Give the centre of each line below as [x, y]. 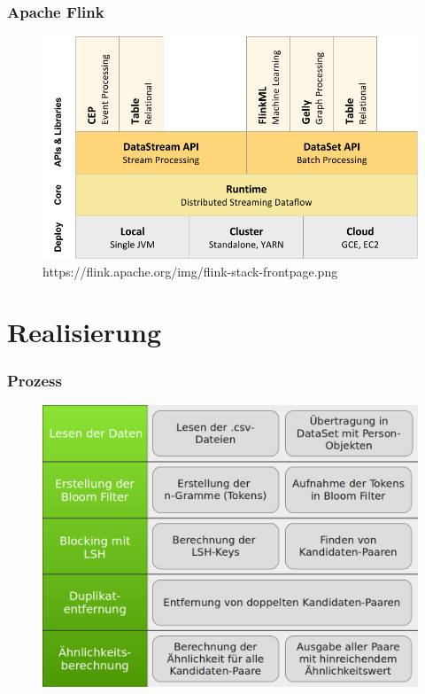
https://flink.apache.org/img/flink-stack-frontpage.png [190, 271]
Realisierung [84, 332]
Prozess [35, 380]
